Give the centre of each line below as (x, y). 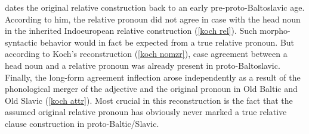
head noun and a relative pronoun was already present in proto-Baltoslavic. (143, 65)
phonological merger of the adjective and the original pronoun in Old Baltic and (151, 89)
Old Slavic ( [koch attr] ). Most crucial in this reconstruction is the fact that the (149, 100)
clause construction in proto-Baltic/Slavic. (82, 123)
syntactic (21, 42)
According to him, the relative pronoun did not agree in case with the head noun (153, 19)
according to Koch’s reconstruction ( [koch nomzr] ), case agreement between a (146, 54)
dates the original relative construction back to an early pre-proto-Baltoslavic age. (155, 7)
